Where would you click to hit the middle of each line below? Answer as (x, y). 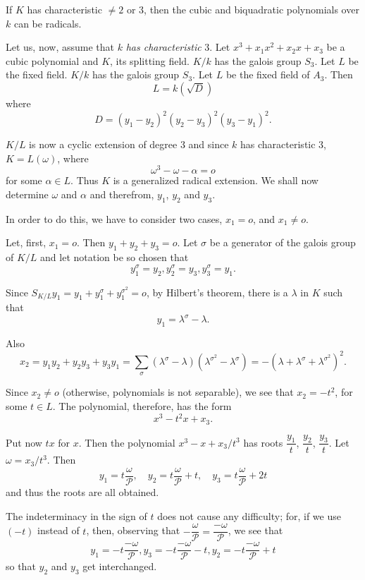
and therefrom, (122, 194)
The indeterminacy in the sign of (76, 515)
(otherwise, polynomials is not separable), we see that (178, 392)
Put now (24, 442)
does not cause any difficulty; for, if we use (249, 515)
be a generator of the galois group (283, 242)
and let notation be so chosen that (115, 257)
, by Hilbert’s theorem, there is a (217, 292)
